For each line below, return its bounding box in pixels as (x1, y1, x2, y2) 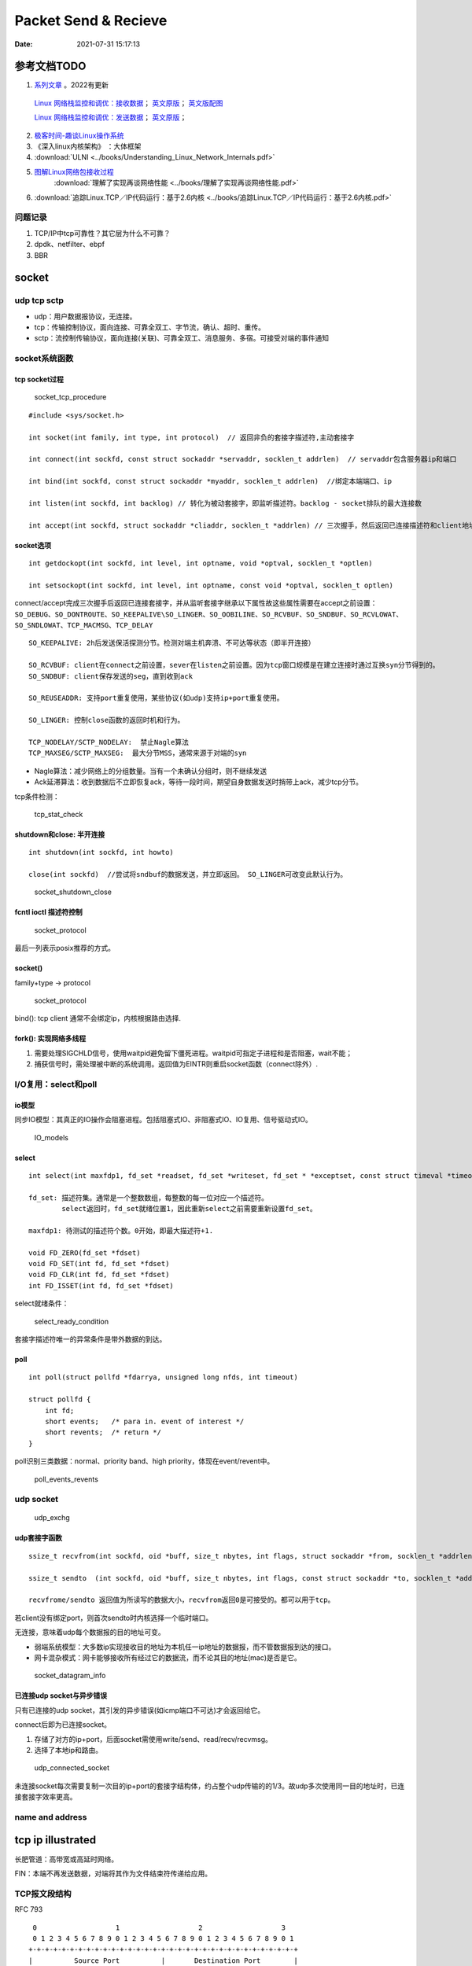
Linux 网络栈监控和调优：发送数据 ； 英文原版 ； (34, 112, 187, 122)
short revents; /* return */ (44, 1428, 161, 1437)
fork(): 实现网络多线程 (14, 1034, 87, 1044)
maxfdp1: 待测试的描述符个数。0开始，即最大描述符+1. (28, 1226, 214, 1235)
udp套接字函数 (14, 1533, 63, 1543)
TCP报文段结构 (14, 1888, 72, 1899)
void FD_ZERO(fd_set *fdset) (28, 1248, 141, 1257)
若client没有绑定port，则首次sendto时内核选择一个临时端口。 (14, 1613, 213, 1622)
